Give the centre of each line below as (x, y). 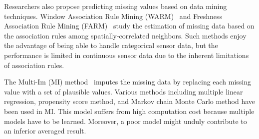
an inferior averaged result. (45, 131)
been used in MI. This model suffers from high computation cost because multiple (129, 111)
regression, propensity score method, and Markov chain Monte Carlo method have (129, 101)
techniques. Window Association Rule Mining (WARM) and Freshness (113, 16)
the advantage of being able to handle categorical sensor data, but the (111, 45)
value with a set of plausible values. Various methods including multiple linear (124, 91)
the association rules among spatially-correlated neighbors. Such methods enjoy (125, 35)
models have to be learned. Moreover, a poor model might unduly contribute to (126, 121)
